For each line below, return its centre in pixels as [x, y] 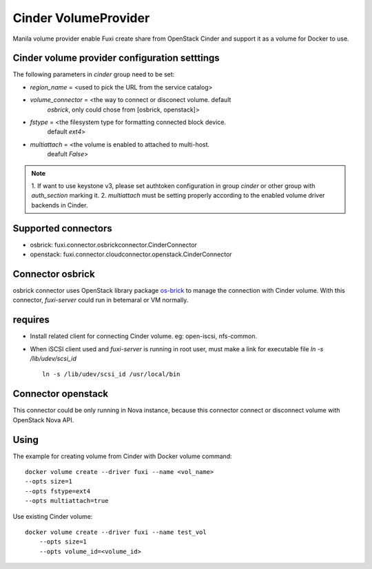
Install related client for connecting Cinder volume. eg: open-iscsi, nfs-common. [144, 336]
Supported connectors [63, 228]
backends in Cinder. [60, 205]
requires [31, 320]
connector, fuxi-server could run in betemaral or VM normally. [101, 300]
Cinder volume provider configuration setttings [116, 58]
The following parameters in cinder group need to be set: [94, 74]
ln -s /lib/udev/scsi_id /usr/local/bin [111, 374]
